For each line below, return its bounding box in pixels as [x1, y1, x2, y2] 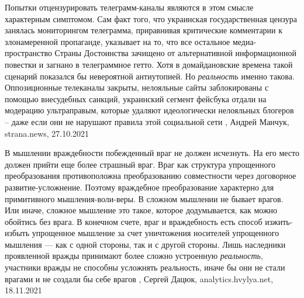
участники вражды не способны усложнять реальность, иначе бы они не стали [5, 261, 285, 273]
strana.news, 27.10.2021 [5, 127, 89, 139]
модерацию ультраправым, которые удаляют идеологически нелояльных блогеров [5, 104, 294, 116]
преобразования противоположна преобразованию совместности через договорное [5, 169, 296, 182]
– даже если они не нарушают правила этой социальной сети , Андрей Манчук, [5, 115, 289, 127]
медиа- [232, 35, 257, 47]
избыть [5, 227, 30, 239]
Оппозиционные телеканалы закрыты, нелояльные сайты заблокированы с [5, 81, 269, 93]
